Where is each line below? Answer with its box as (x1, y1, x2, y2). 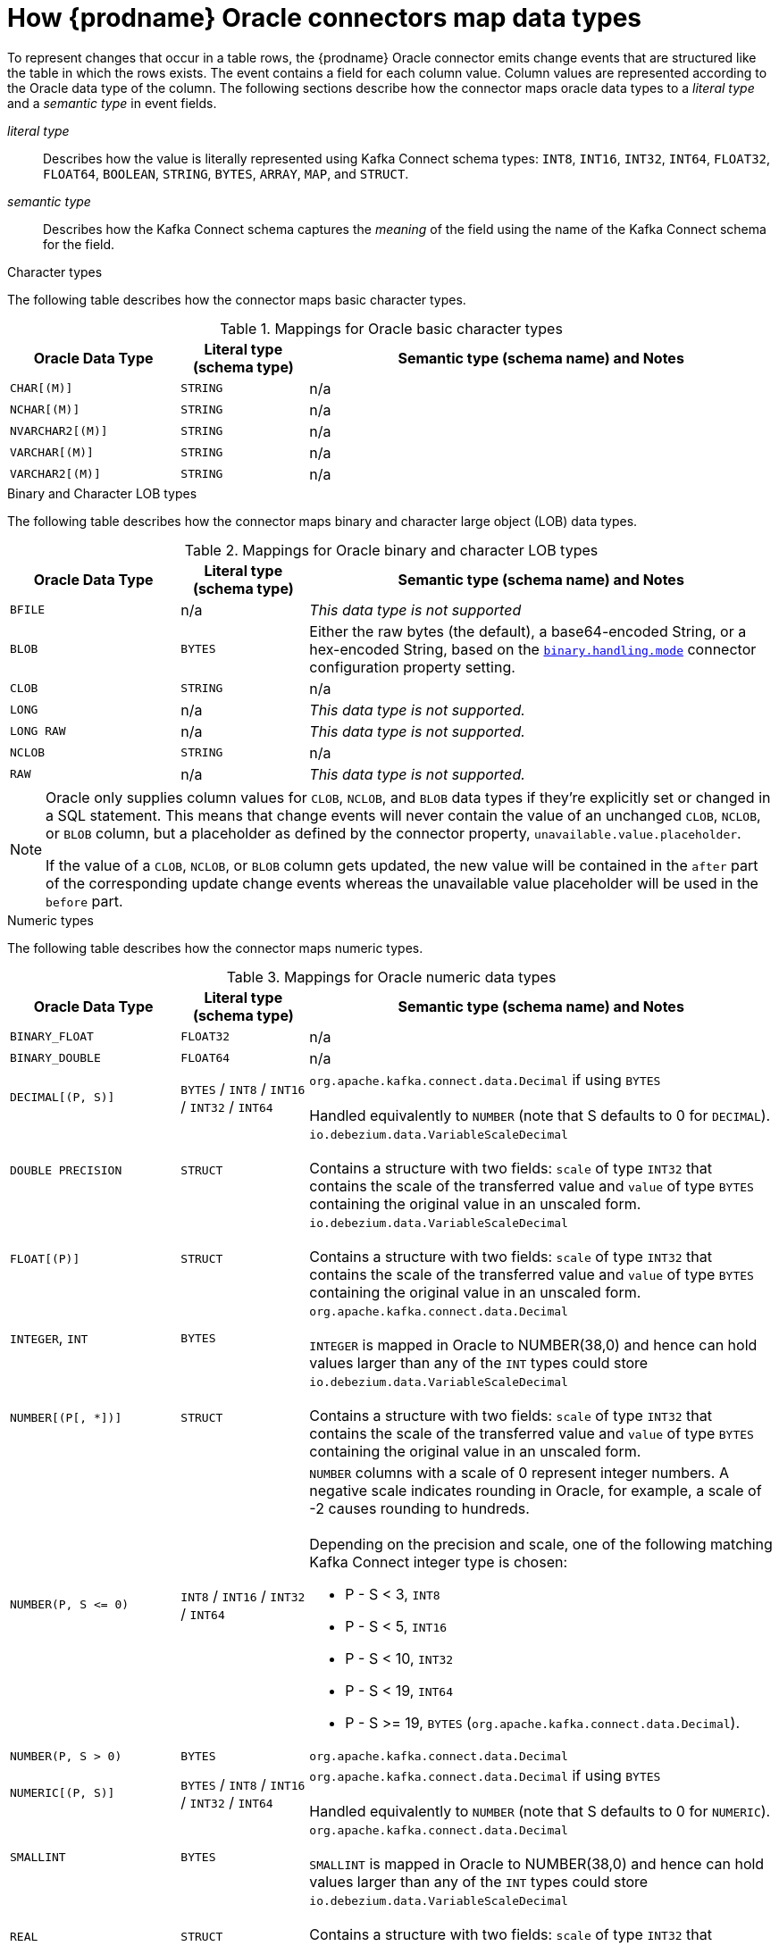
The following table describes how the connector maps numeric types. (7, 940, 423, 956)
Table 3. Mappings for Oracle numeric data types (226, 967, 557, 986)
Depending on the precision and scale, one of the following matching (309, 1534, 773, 1553)
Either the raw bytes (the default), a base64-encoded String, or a (309, 622, 747, 640)
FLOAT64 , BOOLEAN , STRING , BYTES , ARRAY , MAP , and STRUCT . (43, 165, 409, 181)
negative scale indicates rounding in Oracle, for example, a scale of (309, 1481, 762, 1499)
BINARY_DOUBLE (10, 1051, 101, 1065)
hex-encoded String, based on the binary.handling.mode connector (309, 639, 757, 658)
